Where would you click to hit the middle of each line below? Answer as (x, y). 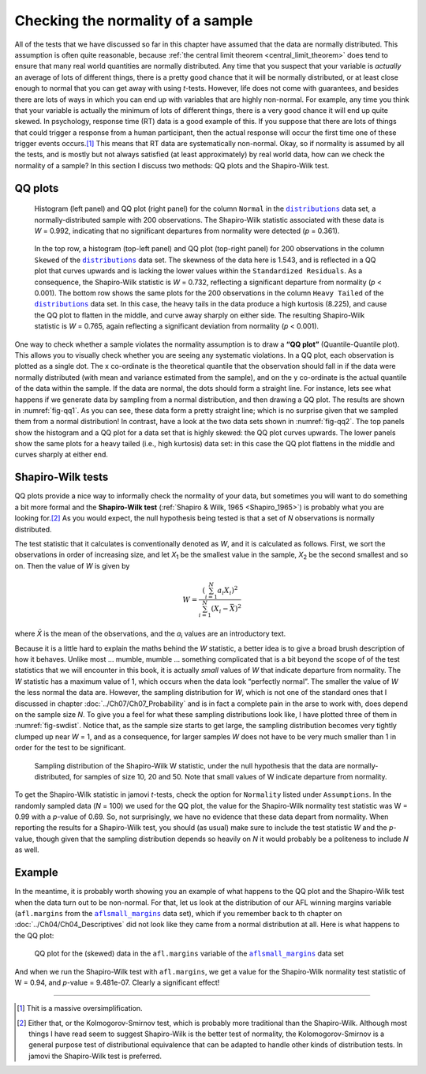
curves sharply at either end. (61, 455)
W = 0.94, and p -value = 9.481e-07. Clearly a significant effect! (117, 982)
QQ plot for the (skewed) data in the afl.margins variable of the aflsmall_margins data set (189, 954)
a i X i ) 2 (228, 590)
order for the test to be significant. (70, 748)
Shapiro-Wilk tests (62, 477)
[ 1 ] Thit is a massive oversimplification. (80, 1008)
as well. (27, 850)
